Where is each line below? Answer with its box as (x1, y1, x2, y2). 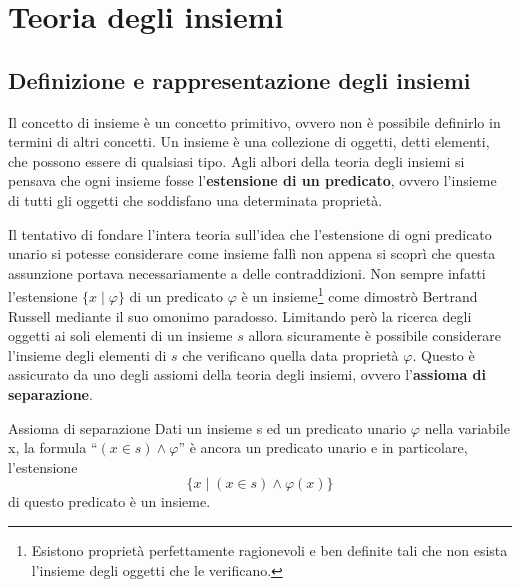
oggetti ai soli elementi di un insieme (8, 325, 233, 346)
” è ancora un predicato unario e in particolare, (178, 437, 468, 458)
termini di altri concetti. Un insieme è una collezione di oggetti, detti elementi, (8, 131, 490, 152)
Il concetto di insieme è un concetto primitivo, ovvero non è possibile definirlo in (8, 111, 501, 132)
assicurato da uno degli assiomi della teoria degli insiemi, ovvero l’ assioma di (8, 364, 487, 385)
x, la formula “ (8, 437, 98, 458)
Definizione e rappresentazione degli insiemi (8, 64, 471, 95)
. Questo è (412, 344, 475, 365)
